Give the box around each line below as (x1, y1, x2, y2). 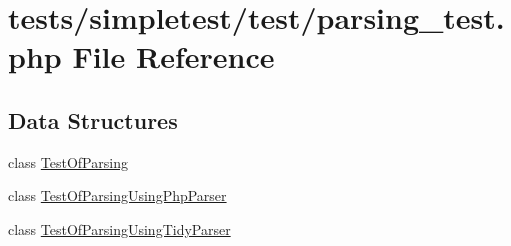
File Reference (72, 36, 275, 77)
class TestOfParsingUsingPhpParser (8, 185, 227, 206)
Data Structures (8, 104, 178, 135)
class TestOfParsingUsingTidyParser (8, 218, 231, 239)
